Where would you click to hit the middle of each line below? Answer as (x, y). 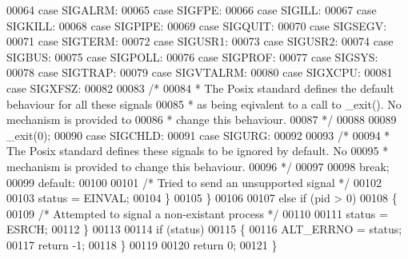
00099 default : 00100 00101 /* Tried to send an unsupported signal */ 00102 (194, 182)
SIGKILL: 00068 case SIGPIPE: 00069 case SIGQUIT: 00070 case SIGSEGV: (197, 25)
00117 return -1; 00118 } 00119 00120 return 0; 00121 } (142, 244)
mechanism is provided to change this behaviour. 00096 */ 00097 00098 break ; (198, 166)
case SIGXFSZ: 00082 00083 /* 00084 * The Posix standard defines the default (200, 88)
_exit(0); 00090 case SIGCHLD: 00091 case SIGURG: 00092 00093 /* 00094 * (198, 135)
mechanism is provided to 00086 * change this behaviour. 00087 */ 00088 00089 (202, 120)
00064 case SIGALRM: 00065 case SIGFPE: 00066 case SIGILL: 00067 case (192, 10)
